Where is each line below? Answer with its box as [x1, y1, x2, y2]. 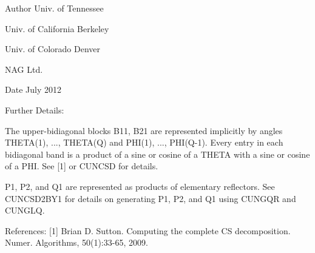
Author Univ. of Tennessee [5, 2, 104, 14]
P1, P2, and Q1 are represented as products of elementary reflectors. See [5, 180, 275, 192]
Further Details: [5, 103, 64, 116]
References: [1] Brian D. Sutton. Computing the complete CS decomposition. [5, 224, 291, 237]
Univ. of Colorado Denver [5, 42, 101, 55]
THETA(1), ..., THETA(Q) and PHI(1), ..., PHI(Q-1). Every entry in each [5, 136, 283, 149]
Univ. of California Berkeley [5, 22, 109, 35]
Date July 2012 [5, 83, 61, 96]
